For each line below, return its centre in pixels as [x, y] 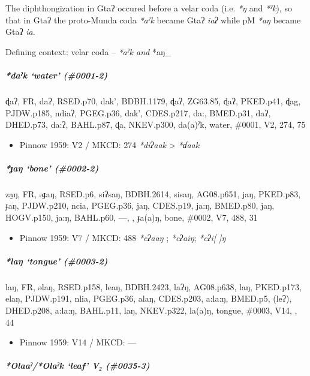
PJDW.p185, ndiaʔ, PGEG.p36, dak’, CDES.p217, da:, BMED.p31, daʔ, [138, 112]
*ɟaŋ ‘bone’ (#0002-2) [52, 168]
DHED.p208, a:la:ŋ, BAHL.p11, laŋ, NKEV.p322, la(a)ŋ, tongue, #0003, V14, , [151, 310]
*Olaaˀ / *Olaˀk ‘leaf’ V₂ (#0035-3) [78, 366]
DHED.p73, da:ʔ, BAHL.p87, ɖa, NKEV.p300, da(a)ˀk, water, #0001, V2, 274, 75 [156, 124]
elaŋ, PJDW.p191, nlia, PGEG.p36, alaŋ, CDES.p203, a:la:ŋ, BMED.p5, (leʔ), [149, 298]
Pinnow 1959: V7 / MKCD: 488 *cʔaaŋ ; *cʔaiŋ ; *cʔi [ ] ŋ [123, 237]
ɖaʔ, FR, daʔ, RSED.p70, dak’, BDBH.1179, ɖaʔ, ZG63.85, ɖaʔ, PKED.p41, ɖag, [153, 100]
